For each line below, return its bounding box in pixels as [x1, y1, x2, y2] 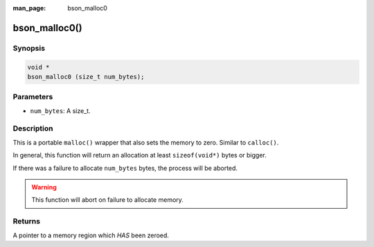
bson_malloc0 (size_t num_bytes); [27, 73, 145, 80]
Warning [31, 183, 57, 191]
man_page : [12, 4, 46, 12]
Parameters [12, 92, 53, 102]
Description [12, 123, 53, 133]
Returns [12, 216, 41, 226]
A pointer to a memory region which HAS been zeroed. [12, 231, 170, 239]
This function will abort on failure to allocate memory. [31, 196, 184, 204]
